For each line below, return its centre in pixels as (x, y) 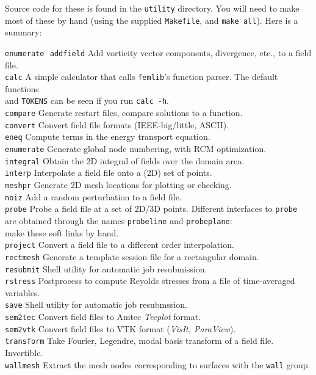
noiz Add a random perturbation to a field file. (93, 196)
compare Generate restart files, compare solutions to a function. (124, 113)
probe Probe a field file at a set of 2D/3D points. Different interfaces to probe (151, 209)
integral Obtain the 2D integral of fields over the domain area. (125, 160)
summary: (23, 32)
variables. (23, 292)
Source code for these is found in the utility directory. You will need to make (152, 8)
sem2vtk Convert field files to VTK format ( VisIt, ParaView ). (120, 328)
